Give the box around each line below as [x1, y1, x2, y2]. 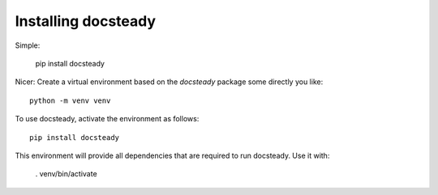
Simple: [15, 40, 41, 50]
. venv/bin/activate [35, 169, 97, 179]
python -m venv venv [29, 95, 111, 105]
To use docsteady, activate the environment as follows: [15, 114, 200, 124]
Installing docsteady [15, 12, 157, 30]
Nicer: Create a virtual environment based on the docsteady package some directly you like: [15, 77, 324, 87]
